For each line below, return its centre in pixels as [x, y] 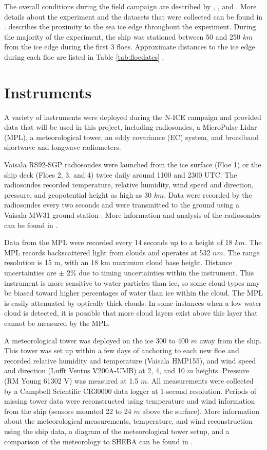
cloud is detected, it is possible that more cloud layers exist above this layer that [131, 313]
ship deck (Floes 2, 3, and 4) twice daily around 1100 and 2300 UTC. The [121, 174]
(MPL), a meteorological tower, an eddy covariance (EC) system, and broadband [131, 137]
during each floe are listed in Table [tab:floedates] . [84, 56]
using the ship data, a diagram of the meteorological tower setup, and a [117, 431]
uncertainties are [30, 272]
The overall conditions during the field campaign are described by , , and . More [130, 6]
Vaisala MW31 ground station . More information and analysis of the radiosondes [133, 215]
